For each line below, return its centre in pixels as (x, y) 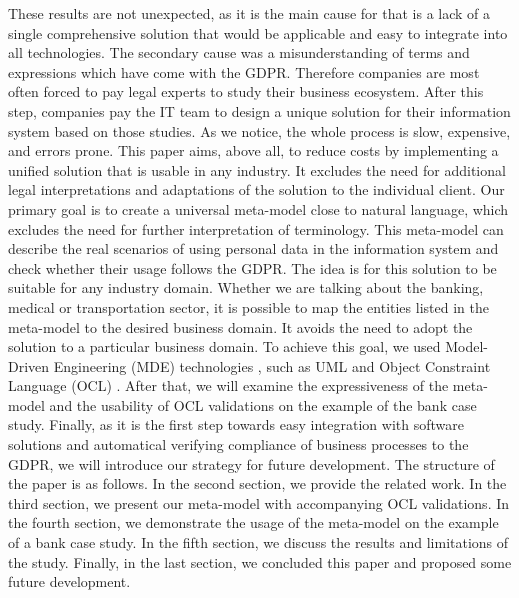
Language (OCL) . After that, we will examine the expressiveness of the (228, 385)
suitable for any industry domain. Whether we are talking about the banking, (246, 287)
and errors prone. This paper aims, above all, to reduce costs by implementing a (253, 150)
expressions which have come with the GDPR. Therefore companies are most (244, 71)
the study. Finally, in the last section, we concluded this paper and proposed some (260, 561)
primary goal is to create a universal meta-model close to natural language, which (258, 208)
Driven (29, 365)
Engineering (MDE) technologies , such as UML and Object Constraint (272, 365)
